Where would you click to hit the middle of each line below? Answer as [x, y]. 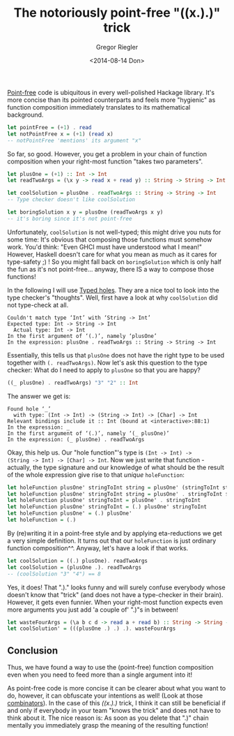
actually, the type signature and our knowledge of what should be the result [116, 467]
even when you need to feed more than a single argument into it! [100, 675]
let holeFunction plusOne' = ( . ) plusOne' [70, 514]
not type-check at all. [38, 304]
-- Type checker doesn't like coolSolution [71, 200]
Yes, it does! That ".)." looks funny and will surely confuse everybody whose [116, 587]
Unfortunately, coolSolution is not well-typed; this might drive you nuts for [114, 232]
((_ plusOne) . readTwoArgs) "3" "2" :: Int [73, 383]
